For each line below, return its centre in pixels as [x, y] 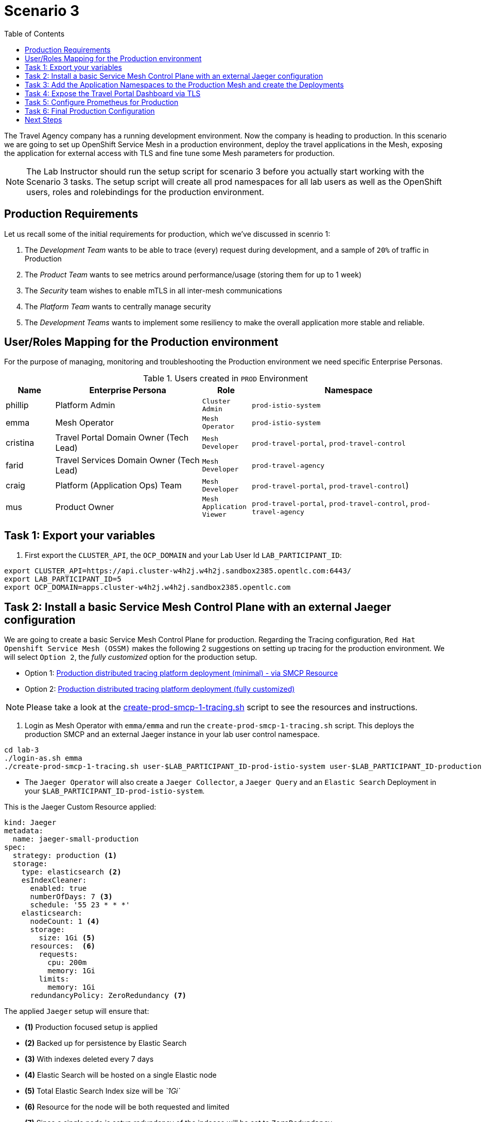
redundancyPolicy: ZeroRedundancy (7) [108, 996]
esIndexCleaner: [54, 880]
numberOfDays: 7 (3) [71, 897]
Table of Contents [34, 33]
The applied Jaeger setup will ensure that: [77, 1011]
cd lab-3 [22, 750]
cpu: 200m [67, 963]
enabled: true [58, 889]
